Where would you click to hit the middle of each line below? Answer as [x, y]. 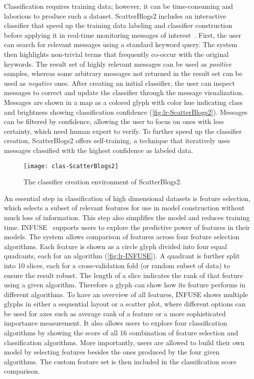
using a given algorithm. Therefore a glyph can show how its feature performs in [125, 285]
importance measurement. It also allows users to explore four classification [115, 323]
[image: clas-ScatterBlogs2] [71, 166]
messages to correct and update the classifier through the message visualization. [124, 92]
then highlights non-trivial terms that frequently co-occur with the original [116, 54]
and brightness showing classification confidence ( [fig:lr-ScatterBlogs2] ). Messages [126, 112]
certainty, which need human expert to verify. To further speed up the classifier [123, 131]
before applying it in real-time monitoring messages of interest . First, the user [123, 35]
